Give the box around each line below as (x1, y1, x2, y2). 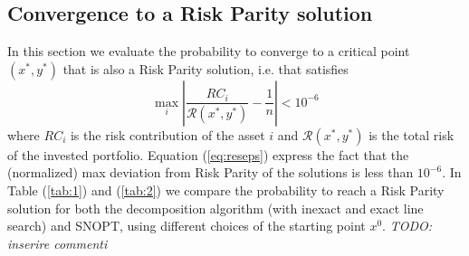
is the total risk (368, 125, 455, 144)
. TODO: (382, 216, 433, 235)
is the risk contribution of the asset (70, 125, 265, 144)
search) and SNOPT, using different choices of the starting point (7, 216, 366, 235)
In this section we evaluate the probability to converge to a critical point (7, 42, 410, 61)
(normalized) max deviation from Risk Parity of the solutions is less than (7, 163, 414, 182)
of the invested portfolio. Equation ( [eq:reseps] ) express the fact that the (7, 145, 409, 164)
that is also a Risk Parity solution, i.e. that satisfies (62, 59, 349, 78)
